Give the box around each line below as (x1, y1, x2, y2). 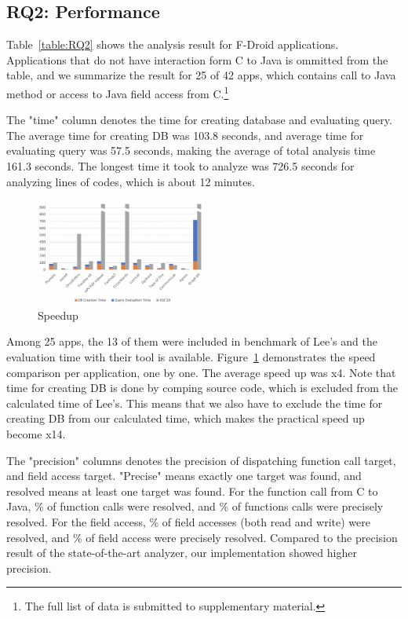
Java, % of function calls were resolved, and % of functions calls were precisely (6, 498, 384, 515)
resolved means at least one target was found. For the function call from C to (6, 482, 378, 499)
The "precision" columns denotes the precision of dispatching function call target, (6, 452, 396, 468)
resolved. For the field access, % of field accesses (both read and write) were (6, 514, 370, 529)
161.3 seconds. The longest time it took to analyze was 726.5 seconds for (6, 158, 355, 174)
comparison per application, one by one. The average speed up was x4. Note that (6, 364, 396, 380)
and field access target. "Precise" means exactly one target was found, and (6, 467, 362, 484)
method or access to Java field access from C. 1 (6, 82, 229, 101)
